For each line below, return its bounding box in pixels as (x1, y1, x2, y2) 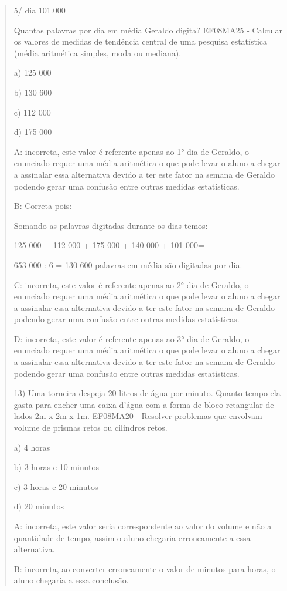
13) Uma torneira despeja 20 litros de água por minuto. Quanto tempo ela (13, 387, 281, 399)
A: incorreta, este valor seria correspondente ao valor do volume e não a (13, 520, 272, 532)
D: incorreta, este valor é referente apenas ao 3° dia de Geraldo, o (13, 332, 250, 345)
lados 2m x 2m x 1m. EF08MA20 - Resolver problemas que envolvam (13, 410, 262, 422)
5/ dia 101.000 (13, 4, 66, 16)
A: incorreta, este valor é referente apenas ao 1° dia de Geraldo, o (13, 145, 249, 157)
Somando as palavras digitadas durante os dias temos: (13, 219, 208, 231)
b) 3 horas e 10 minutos (13, 461, 100, 473)
